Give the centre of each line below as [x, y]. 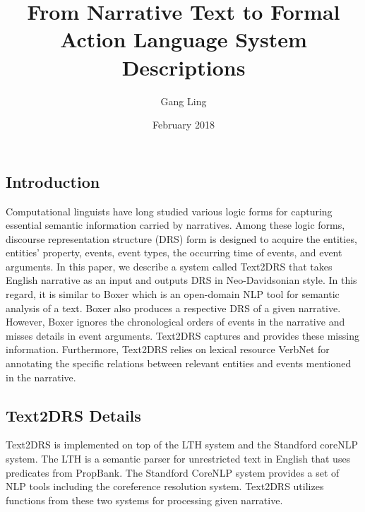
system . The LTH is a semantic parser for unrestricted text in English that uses [178, 459]
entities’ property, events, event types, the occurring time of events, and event [174, 252]
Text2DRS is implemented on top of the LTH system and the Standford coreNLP [182, 445]
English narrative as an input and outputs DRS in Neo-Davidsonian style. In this [181, 280]
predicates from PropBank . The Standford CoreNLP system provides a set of [173, 472]
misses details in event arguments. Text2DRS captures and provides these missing [182, 335]
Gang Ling [184, 101]
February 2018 [184, 125]
